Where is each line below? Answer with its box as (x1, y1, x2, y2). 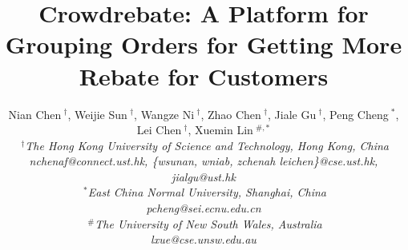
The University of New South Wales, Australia (95, 215, 322, 232)
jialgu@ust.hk (172, 168, 236, 185)
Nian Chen (8, 105, 62, 122)
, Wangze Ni (134, 105, 195, 122)
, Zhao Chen (200, 105, 261, 122)
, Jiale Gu (268, 105, 317, 122)
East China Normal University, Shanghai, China (87, 184, 327, 200)
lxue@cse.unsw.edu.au (151, 231, 257, 248)
